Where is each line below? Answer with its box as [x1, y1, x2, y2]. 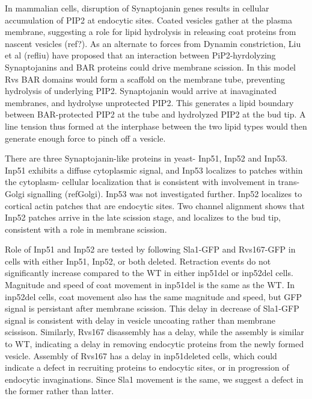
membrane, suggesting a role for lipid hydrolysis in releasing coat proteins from [5, 25, 296, 38]
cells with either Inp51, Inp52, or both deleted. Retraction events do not [5, 254, 271, 267]
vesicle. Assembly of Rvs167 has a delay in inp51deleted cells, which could [5, 349, 277, 362]
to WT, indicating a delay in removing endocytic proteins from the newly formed [5, 338, 304, 350]
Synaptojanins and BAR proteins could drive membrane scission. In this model [5, 60, 296, 73]
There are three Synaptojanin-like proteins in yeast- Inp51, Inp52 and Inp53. [5, 152, 288, 165]
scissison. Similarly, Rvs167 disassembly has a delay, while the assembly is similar [5, 325, 304, 338]
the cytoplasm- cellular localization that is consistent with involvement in [5, 175, 275, 188]
